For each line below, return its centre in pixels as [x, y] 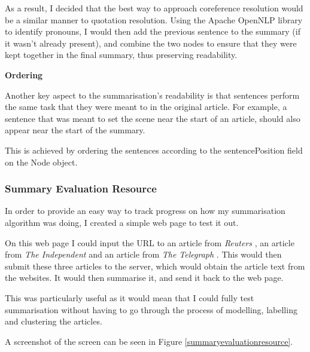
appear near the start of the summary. [75, 130]
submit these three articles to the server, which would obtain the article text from [155, 266]
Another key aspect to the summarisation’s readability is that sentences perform [152, 95]
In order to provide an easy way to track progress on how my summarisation [145, 211]
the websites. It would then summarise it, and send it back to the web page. [144, 278]
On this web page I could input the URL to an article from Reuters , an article [150, 242]
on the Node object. [41, 162]
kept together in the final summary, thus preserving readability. [121, 55]
